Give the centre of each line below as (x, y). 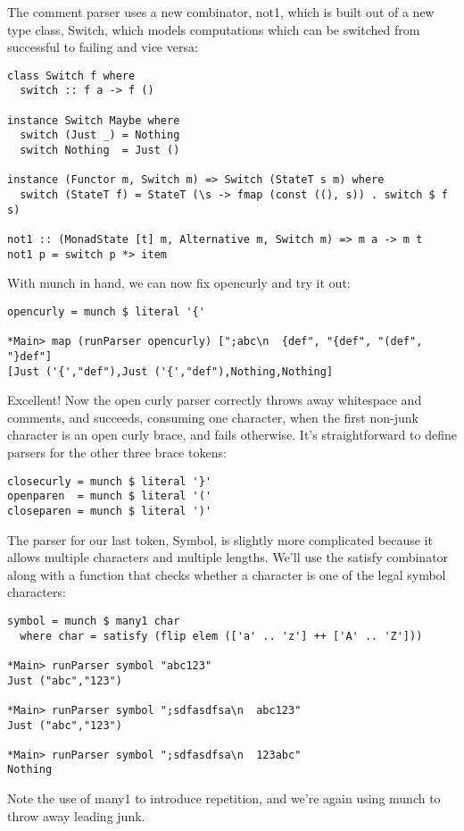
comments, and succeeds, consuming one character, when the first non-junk (213, 417)
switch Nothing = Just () (100, 151)
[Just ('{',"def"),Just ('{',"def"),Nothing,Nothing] (170, 371)
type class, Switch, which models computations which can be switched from (214, 29)
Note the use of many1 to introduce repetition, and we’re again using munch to (224, 798)
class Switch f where (71, 76)
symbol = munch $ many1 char (94, 621)
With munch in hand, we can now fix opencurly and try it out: (179, 283)
